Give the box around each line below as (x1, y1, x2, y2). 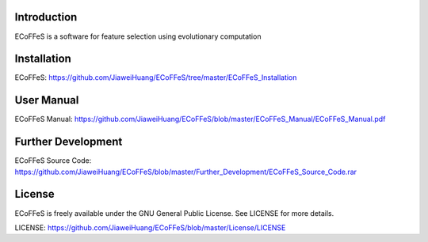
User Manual (14, 93, 79, 107)
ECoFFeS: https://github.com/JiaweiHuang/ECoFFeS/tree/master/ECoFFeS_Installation (14, 73, 297, 82)
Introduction (14, 10, 78, 24)
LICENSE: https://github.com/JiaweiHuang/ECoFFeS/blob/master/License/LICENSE (14, 222, 286, 233)
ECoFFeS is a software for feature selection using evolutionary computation (14, 32, 262, 41)
